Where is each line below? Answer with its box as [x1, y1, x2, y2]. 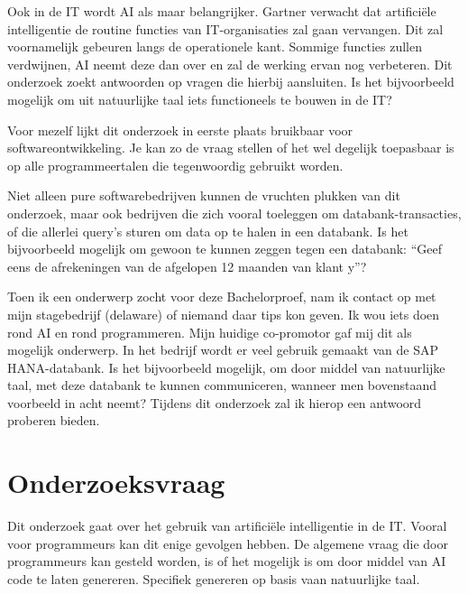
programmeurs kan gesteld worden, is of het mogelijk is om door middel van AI [7, 552, 446, 571]
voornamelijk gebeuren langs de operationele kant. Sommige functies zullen [7, 37, 422, 56]
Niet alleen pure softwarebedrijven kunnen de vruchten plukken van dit [7, 186, 400, 205]
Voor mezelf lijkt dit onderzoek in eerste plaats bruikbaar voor [7, 120, 353, 139]
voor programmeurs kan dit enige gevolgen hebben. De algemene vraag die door [7, 534, 448, 552]
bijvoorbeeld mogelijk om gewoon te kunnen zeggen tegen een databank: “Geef [7, 239, 442, 258]
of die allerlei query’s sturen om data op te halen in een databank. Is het [7, 221, 408, 240]
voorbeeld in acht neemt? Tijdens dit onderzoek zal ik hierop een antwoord [7, 393, 422, 412]
